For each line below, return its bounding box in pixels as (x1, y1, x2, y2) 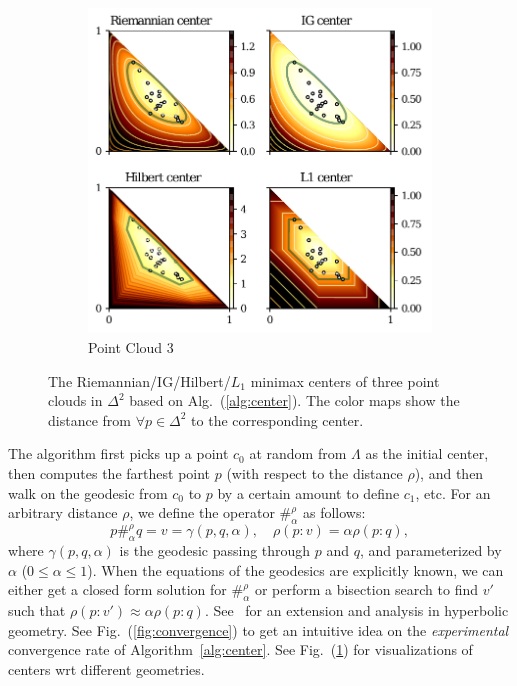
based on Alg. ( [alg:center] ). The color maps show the (129, 390, 460, 411)
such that (8, 600, 66, 621)
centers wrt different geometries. (8, 658, 205, 679)
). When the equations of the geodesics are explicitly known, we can (87, 559, 504, 580)
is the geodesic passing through (119, 540, 311, 561)
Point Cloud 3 (88, 336, 174, 357)
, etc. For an (415, 482, 491, 503)
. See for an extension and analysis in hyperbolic (204, 600, 509, 621)
